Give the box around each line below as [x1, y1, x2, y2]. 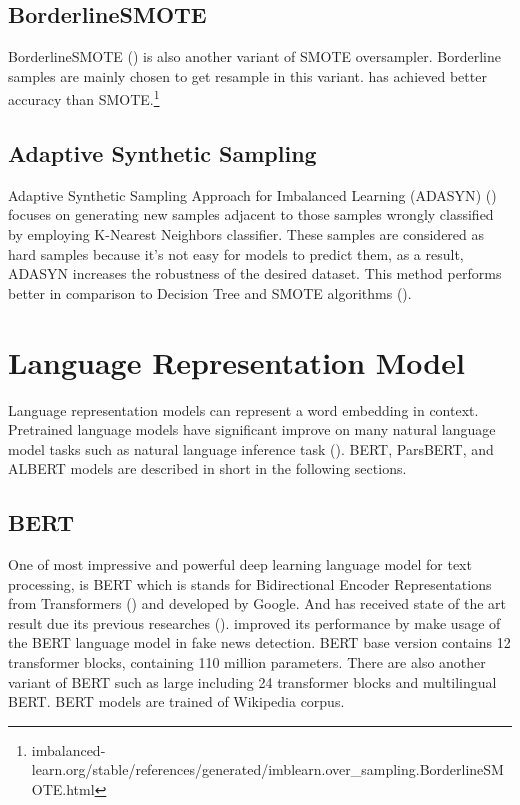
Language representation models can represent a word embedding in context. [8, 399, 479, 420]
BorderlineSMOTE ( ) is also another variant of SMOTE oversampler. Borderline [8, 46, 501, 67]
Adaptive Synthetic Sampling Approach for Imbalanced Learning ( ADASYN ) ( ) [8, 184, 497, 205]
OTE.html [31, 779, 95, 800]
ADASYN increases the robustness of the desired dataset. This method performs [8, 263, 502, 284]
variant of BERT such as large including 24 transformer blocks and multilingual [8, 671, 497, 692]
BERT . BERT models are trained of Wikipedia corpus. [8, 691, 345, 712]
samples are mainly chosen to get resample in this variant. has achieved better [8, 65, 487, 86]
